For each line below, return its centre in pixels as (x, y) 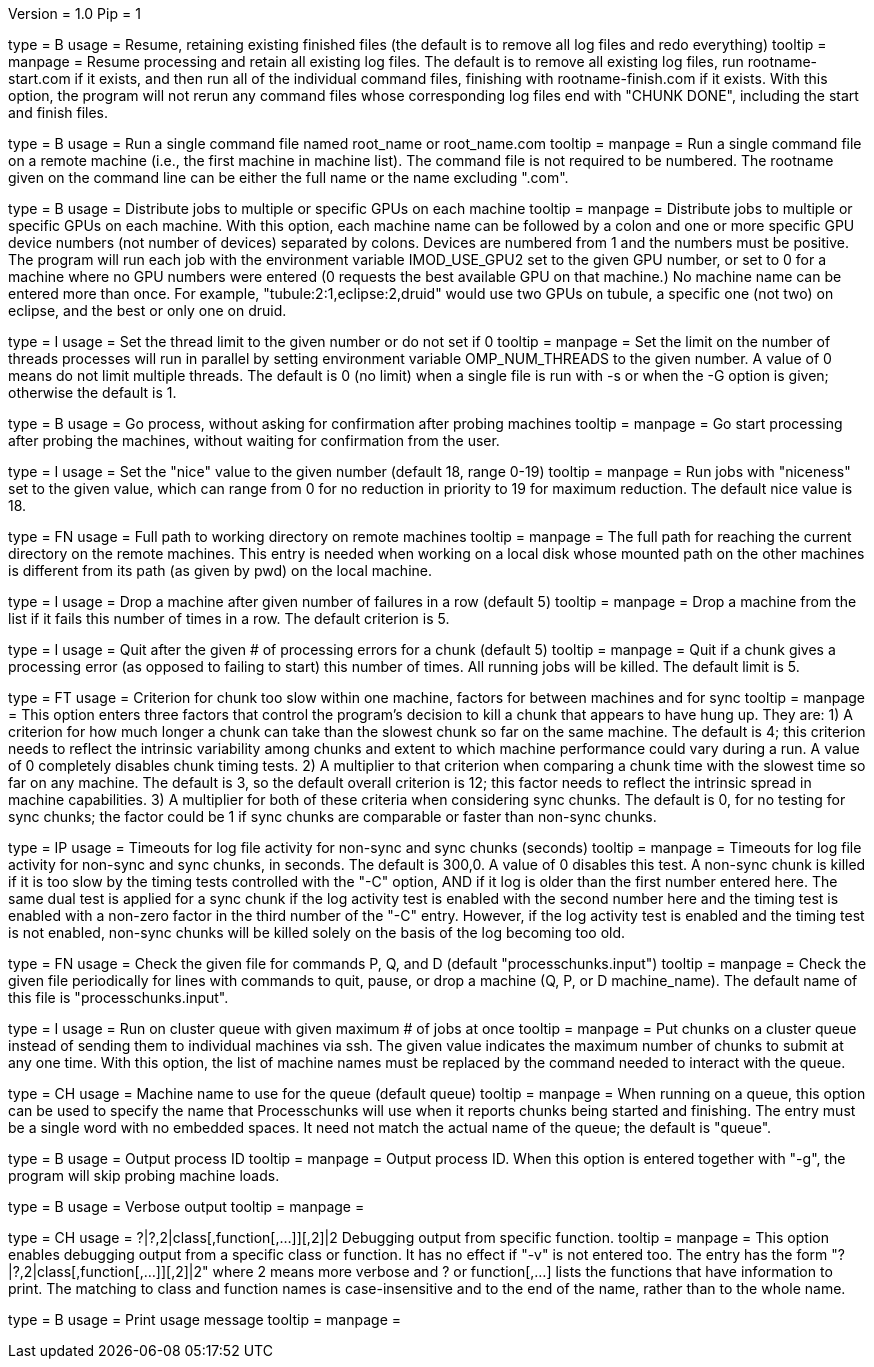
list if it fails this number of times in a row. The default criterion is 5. (229, 618)
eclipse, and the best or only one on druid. (147, 310)
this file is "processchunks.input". (118, 997)
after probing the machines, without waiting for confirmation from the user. (254, 440)
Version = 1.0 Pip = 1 (74, 13)
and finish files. (58, 112)
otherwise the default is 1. (92, 392)
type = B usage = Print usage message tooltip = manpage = (205, 1319)
